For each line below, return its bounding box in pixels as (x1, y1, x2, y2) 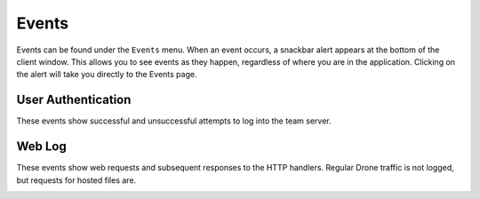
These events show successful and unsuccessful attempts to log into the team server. (16, 115, 332, 126)
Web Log (16, 139, 67, 155)
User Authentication (16, 92, 132, 107)
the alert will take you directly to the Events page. (16, 69, 197, 80)
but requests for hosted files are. (16, 174, 137, 186)
